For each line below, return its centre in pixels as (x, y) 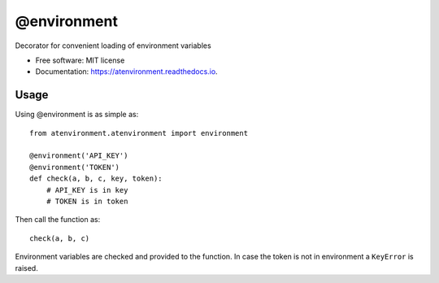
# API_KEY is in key (87, 190)
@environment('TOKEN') (75, 167)
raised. (26, 268)
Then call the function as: (58, 220)
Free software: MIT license (80, 60)
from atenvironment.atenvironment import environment (139, 133)
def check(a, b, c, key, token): (96, 179)
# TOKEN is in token (87, 201)
